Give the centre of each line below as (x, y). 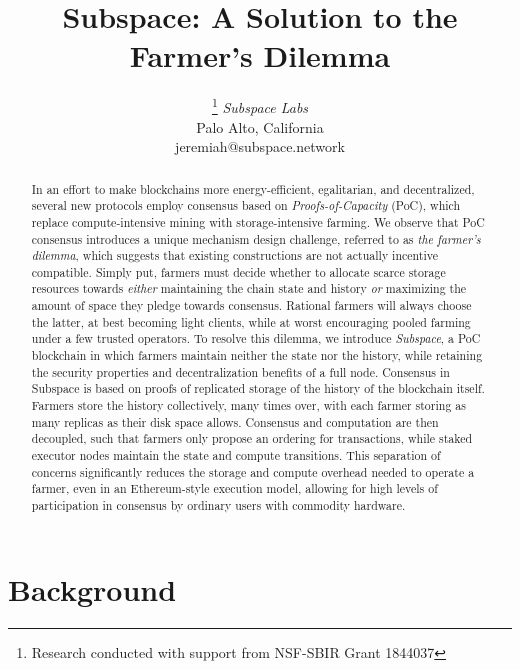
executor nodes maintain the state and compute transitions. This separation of (236, 455)
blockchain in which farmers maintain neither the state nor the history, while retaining (257, 355)
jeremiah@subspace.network (260, 146)
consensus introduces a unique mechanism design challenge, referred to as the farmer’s (256, 238)
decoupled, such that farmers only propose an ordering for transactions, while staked (252, 438)
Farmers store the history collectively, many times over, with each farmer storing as (248, 405)
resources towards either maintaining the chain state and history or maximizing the (249, 288)
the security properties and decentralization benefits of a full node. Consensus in (240, 371)
